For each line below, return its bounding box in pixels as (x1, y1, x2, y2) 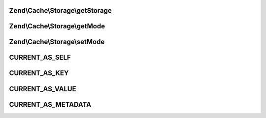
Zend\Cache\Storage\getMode (9, 22, 105, 30)
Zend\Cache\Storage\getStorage (9, 6, 112, 15)
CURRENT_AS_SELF (9, 53, 71, 62)
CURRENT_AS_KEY (9, 69, 69, 77)
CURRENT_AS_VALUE (9, 85, 76, 93)
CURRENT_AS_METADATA (9, 100, 91, 109)
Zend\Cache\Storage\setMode (9, 38, 105, 46)
